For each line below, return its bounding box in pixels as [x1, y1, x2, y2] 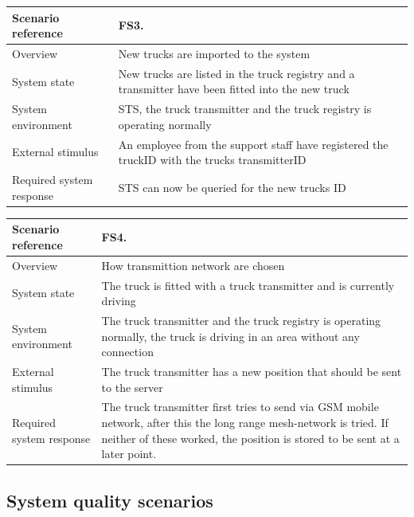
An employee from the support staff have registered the [118, 135, 389, 152]
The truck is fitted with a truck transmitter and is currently [101, 276, 395, 293]
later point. [101, 445, 157, 462]
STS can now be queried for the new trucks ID [118, 178, 346, 195]
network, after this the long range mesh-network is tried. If [101, 414, 389, 431]
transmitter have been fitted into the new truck [118, 80, 350, 97]
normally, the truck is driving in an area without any [101, 327, 360, 344]
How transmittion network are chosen [101, 257, 285, 273]
